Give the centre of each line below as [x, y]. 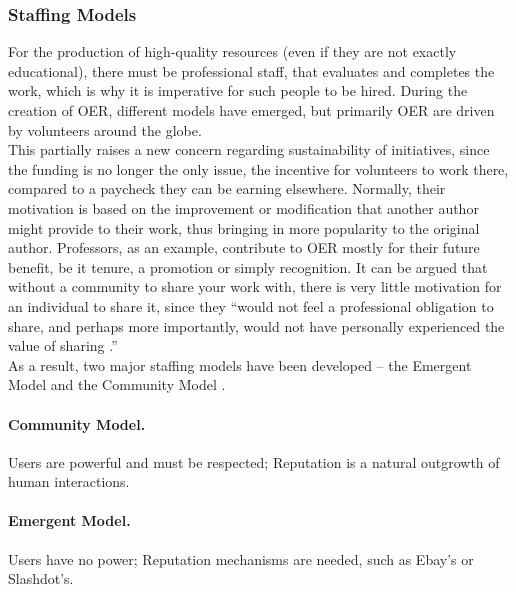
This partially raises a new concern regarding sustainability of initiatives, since [249, 149]
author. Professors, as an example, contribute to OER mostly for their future [244, 247]
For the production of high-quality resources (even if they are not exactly [232, 51]
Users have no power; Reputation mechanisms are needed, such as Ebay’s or [241, 558]
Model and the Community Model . [117, 384]
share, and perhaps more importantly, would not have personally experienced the [256, 325]
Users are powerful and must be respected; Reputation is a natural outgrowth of [254, 461]
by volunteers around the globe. [105, 129]
